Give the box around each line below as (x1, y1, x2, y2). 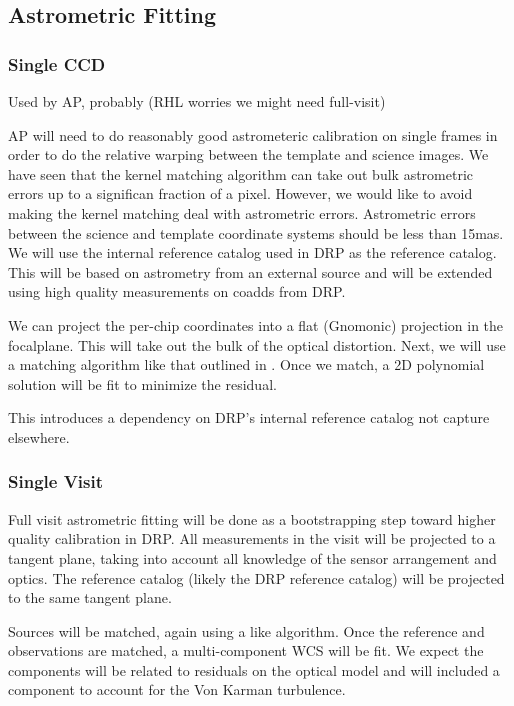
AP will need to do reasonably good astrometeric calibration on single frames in (8, 124, 498, 145)
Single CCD (8, 51, 106, 76)
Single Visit (8, 469, 104, 494)
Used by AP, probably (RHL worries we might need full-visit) (8, 91, 386, 111)
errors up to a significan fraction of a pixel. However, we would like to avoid (8, 183, 473, 204)
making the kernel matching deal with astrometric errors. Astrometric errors (8, 202, 476, 223)
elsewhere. (8, 426, 70, 447)
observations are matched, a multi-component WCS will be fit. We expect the (8, 640, 484, 661)
